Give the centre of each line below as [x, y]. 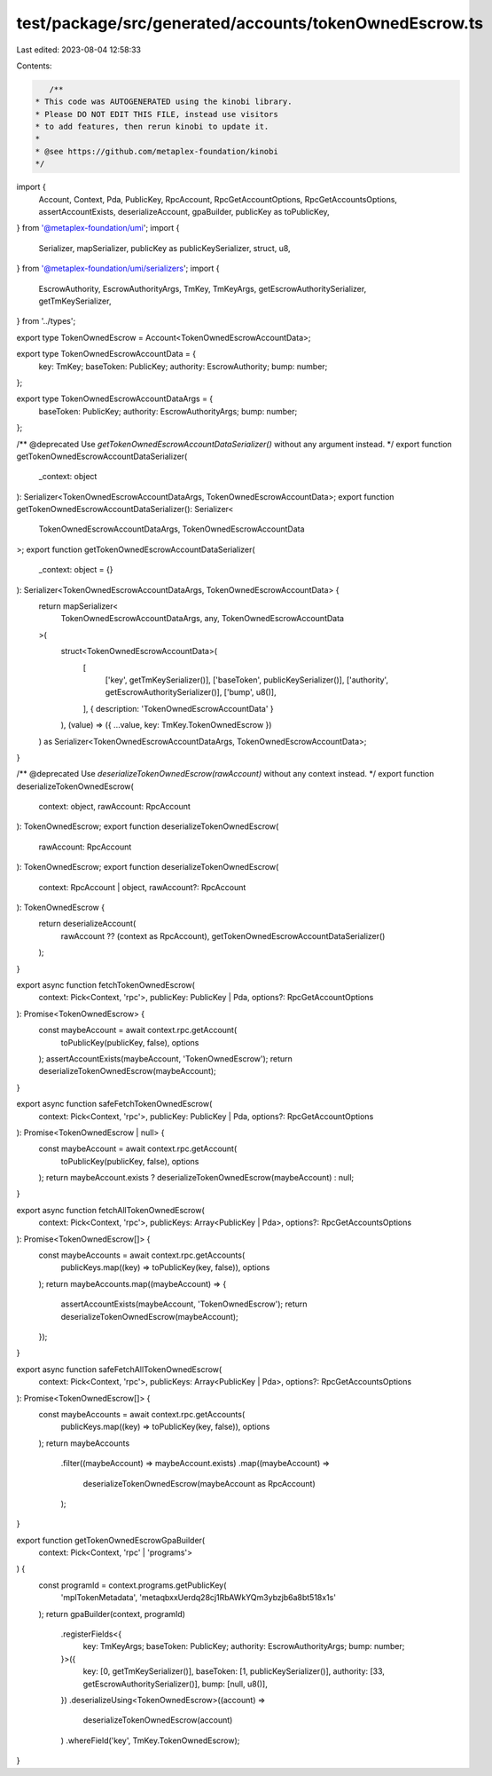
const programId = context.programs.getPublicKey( [133, 1585]
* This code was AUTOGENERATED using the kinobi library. [164, 102]
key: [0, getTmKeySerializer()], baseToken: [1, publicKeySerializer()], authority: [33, [234, 1671]
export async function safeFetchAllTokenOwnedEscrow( [119, 1369]
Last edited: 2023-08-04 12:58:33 [79, 50]
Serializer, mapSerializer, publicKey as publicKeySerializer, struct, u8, [165, 248]
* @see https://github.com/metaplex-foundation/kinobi [156, 151]
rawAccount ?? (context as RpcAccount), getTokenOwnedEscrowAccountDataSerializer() [223, 935]
